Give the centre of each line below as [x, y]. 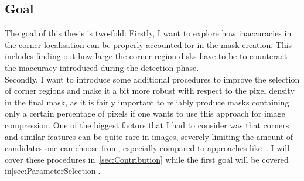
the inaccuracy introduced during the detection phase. [102, 67]
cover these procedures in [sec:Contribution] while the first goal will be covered [147, 159]
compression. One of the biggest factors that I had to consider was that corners [147, 124]
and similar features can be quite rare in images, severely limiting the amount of [149, 136]
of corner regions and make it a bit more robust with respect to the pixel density [150, 90]
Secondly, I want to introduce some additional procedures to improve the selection [152, 79]
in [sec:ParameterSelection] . [53, 171]
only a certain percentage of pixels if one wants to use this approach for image [145, 113]
